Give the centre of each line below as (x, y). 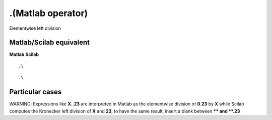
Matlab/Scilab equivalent (50, 43)
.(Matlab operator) (49, 13)
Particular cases (36, 92)
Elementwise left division (35, 28)
